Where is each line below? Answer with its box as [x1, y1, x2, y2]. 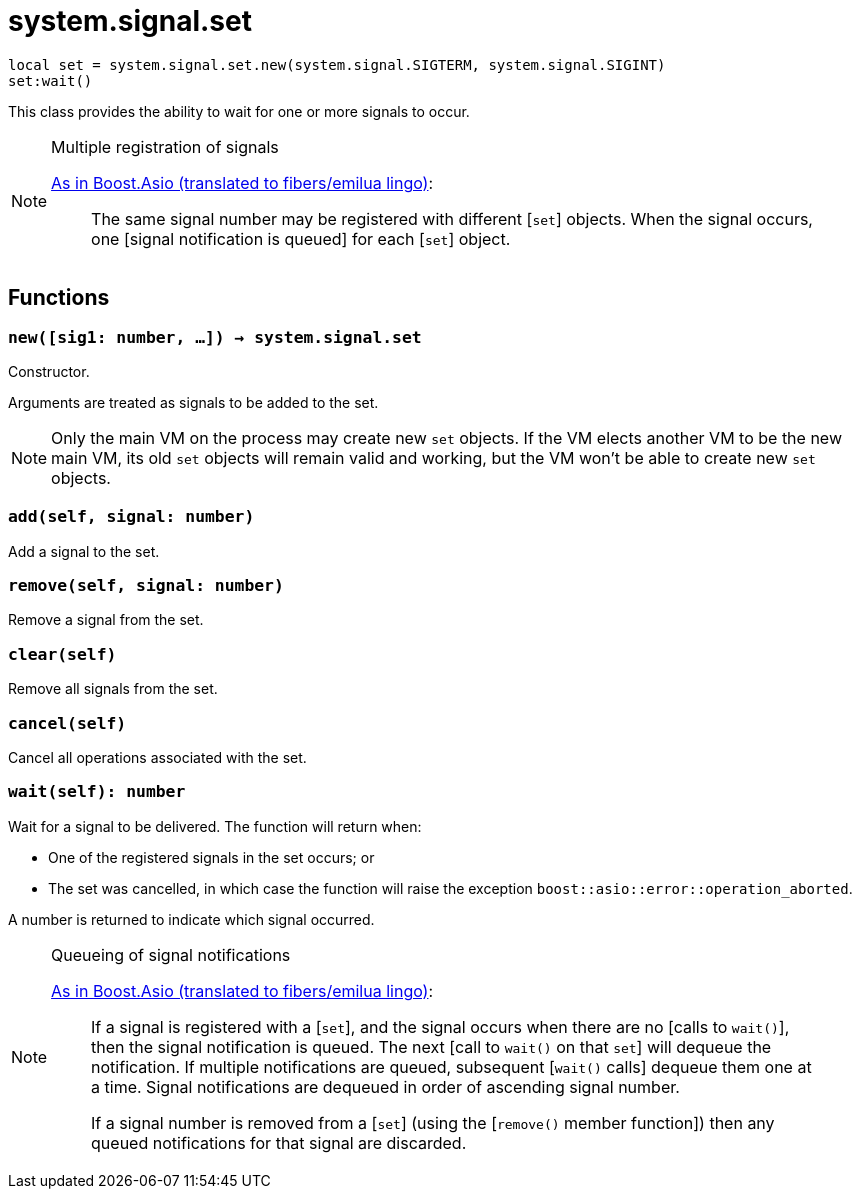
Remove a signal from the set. [8, 611, 204, 629]
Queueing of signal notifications [51, 944, 291, 965]
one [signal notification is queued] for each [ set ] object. [91, 228, 511, 249]
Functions [8, 285, 110, 311]
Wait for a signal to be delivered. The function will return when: [8, 817, 422, 835]
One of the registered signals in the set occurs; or [48, 848, 375, 866]
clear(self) [8, 644, 117, 664]
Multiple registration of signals [51, 136, 279, 157]
